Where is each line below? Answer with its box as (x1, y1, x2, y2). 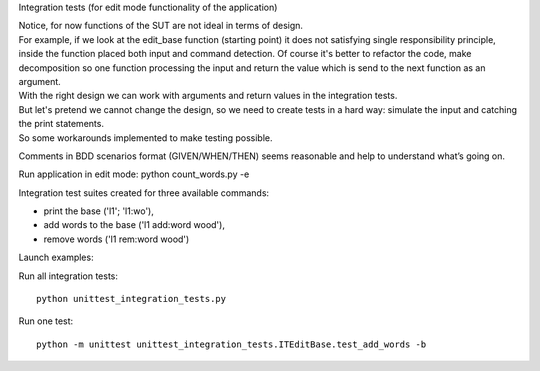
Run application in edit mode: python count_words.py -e (18, 168, 250, 180)
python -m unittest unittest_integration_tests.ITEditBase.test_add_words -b (36, 338, 427, 350)
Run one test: (18, 315, 74, 327)
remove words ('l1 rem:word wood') (43, 233, 190, 245)
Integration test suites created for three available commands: (18, 186, 270, 199)
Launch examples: (18, 251, 94, 264)
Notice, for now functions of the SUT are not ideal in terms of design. (18, 20, 304, 32)
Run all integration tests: (18, 270, 119, 282)
